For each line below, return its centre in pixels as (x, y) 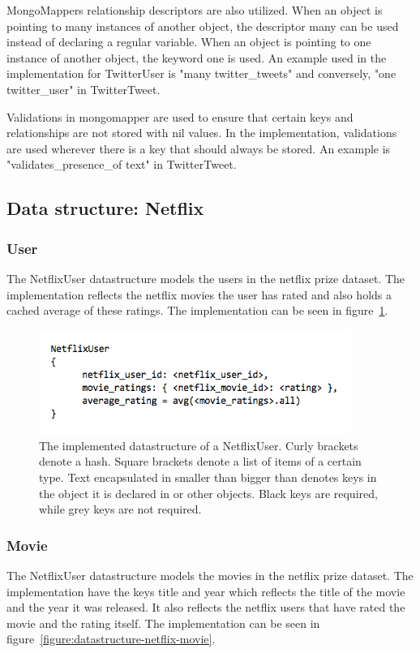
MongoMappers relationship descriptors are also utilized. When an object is (195, 10)
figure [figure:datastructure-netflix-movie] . (111, 639)
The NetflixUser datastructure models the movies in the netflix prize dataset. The (210, 575)
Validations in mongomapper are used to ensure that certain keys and (180, 116)
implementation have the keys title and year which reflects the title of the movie (206, 591)
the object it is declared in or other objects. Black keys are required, (208, 493)
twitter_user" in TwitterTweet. (84, 89)
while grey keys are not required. (120, 509)
